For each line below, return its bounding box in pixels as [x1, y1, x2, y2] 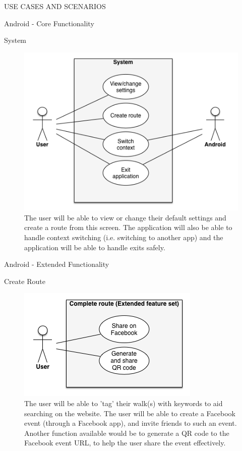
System [4, 35, 27, 45]
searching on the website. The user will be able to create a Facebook [24, 408, 235, 418]
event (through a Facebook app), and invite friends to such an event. [24, 418, 237, 428]
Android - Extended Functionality [4, 259, 109, 269]
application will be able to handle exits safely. [24, 242, 165, 252]
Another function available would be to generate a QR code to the [24, 427, 229, 438]
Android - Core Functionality [4, 18, 94, 28]
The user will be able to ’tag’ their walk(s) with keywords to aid [24, 398, 223, 408]
